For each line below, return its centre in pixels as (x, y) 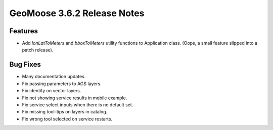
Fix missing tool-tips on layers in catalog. (65, 112)
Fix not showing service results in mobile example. (75, 98)
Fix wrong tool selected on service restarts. (67, 119)
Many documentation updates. (54, 77)
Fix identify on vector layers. (52, 91)
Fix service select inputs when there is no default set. (78, 105)
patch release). (38, 50)
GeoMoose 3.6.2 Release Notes (77, 13)
